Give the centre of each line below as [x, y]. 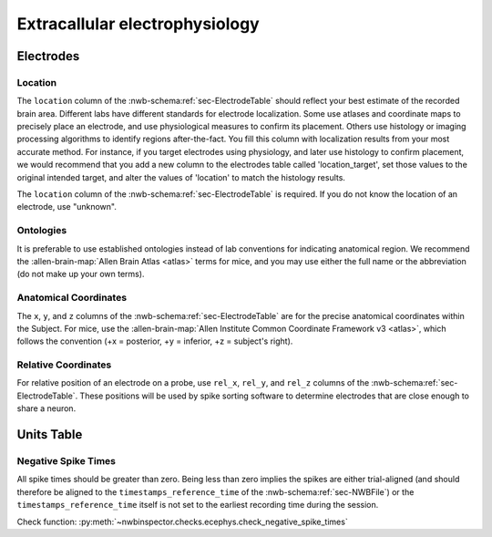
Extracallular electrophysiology [138, 24]
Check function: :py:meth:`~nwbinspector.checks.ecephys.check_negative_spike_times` [182, 522]
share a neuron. [46, 408]
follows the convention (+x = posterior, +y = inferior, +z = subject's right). [155, 341]
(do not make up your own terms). [81, 274]
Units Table [50, 434]
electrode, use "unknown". [67, 207]
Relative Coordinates [64, 365]
